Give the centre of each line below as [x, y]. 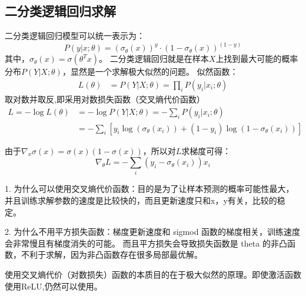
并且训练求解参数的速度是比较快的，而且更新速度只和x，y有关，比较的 [141, 200]
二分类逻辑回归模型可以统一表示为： [75, 36]
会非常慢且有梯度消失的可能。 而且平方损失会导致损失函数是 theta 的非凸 [146, 243]
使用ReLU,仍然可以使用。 [54, 286]
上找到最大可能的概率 [257, 59]
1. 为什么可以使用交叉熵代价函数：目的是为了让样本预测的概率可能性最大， [149, 189]
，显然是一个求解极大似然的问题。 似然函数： [150, 71]
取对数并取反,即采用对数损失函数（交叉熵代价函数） [105, 99]
